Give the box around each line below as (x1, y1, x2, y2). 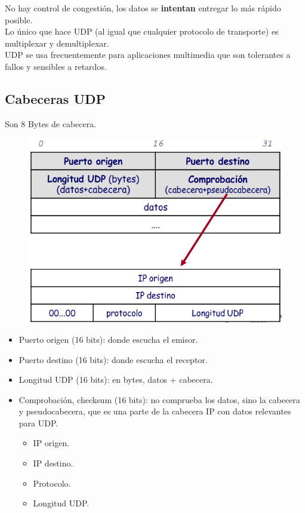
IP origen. (33, 437, 70, 449)
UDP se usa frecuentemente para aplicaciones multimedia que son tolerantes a (5, 48, 291, 61)
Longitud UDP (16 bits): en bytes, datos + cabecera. (19, 373, 213, 386)
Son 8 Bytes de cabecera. (5, 117, 97, 130)
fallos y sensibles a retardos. (5, 60, 107, 72)
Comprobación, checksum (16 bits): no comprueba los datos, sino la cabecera (19, 393, 300, 406)
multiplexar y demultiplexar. (5, 36, 109, 49)
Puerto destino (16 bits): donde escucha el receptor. (19, 353, 208, 365)
